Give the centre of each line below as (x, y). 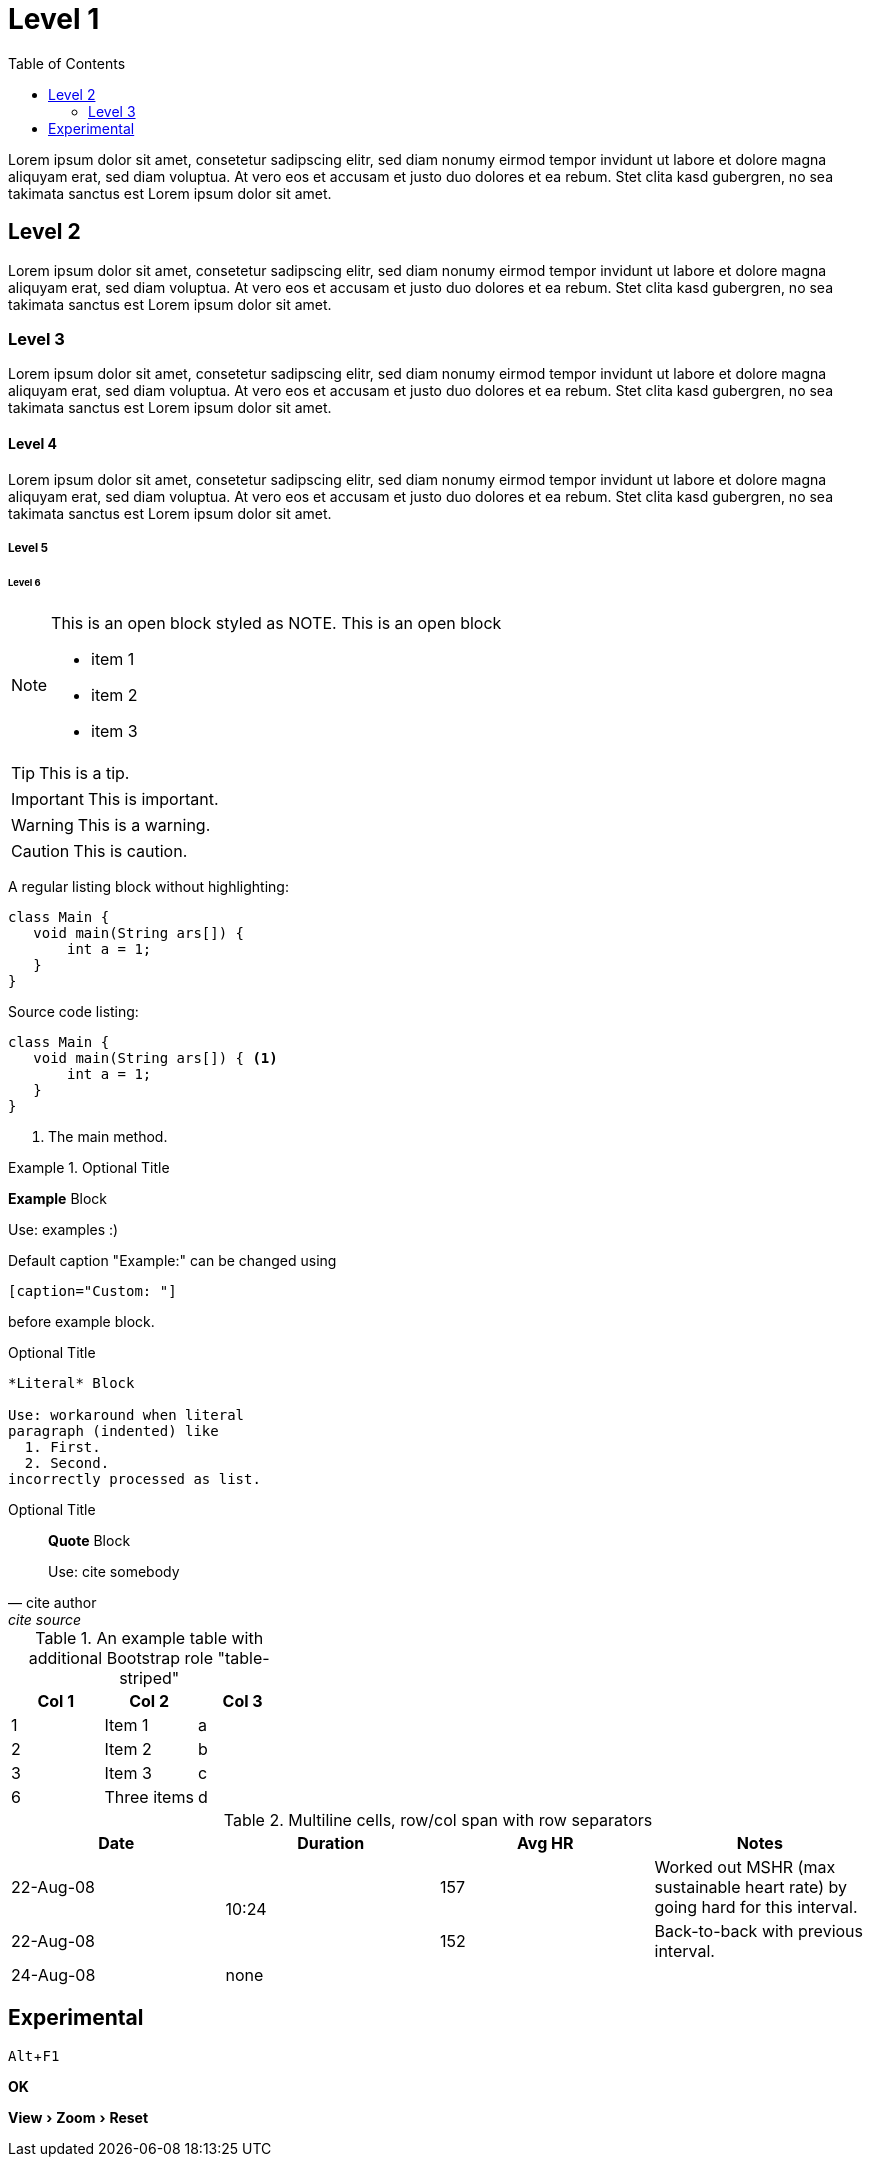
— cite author (52, 1602)
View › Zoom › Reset (78, 2118)
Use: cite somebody (114, 1571)
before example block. (81, 1321)
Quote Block (89, 1540)
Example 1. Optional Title (89, 1167)
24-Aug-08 (53, 1974)
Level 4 (33, 443)
